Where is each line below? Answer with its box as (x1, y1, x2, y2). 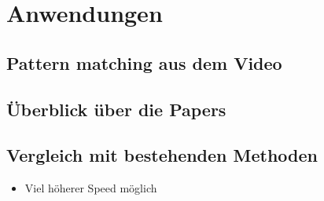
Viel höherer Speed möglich (24, 180, 157, 196)
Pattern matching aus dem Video (6, 50, 282, 75)
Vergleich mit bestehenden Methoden (6, 143, 318, 167)
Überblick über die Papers (6, 97, 226, 121)
